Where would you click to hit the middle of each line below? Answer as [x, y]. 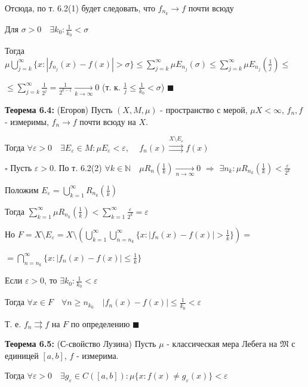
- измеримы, [27, 121]
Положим [22, 189]
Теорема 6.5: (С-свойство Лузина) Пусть [81, 344]
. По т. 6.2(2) [78, 167]
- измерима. [97, 355]
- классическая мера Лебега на [222, 344]
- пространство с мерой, [204, 110]
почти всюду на [108, 121]
